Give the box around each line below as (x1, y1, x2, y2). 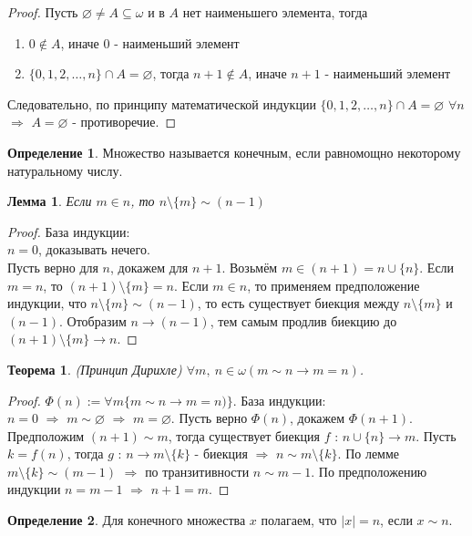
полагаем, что (261, 510, 337, 530)
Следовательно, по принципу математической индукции (7, 94, 316, 113)
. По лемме (337, 444, 400, 463)
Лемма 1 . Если (7, 191, 92, 211)
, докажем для (110, 257, 189, 276)
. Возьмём (221, 257, 278, 276)
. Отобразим (59, 311, 127, 330)
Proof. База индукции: (7, 222, 130, 241)
